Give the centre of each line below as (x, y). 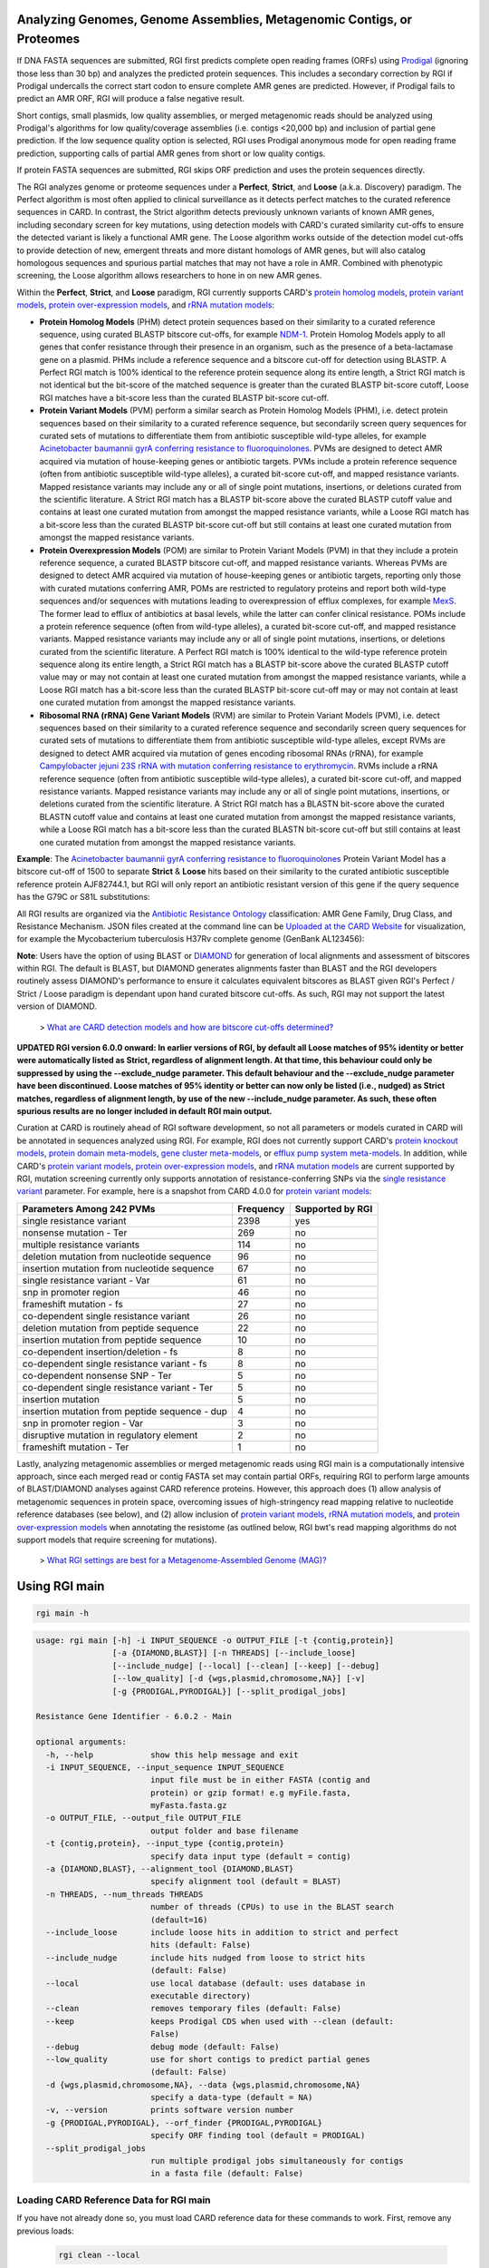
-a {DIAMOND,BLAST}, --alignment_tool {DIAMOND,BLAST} (170, 1869)
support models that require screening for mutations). (117, 1540)
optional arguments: (81, 1742)
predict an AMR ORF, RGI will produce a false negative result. (130, 99)
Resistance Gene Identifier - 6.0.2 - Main (134, 1716)
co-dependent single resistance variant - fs (115, 1364)
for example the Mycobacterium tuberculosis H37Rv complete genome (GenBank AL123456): (191, 939)
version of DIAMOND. (57, 1006)
